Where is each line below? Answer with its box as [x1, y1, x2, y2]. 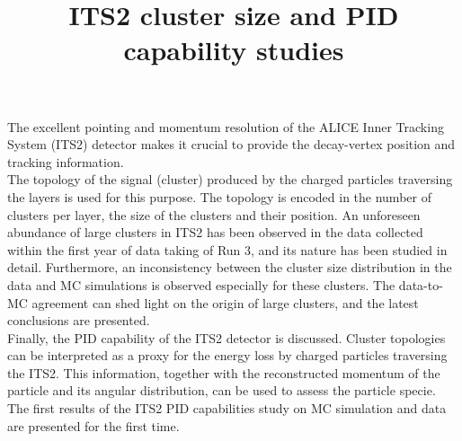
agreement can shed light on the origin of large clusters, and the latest [31, 293, 419, 312]
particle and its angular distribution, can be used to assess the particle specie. [7, 381, 436, 400]
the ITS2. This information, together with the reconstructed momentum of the [7, 363, 440, 382]
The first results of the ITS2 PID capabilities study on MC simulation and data [7, 399, 447, 418]
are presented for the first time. [7, 416, 180, 435]
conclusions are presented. [7, 311, 150, 330]
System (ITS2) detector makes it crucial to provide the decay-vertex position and [7, 135, 456, 154]
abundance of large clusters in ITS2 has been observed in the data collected [7, 223, 423, 242]
